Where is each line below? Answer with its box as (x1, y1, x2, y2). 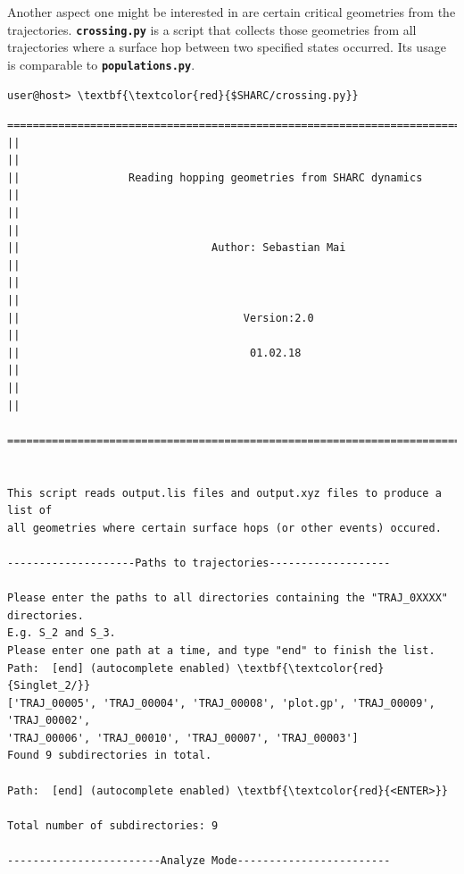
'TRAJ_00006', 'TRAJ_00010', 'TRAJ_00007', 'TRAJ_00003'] (7, 731, 359, 744)
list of (7, 504, 53, 517)
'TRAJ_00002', (7, 714, 91, 727)
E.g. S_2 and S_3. (7, 626, 116, 640)
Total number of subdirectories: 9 (7, 819, 219, 832)
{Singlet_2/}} (7, 679, 91, 693)
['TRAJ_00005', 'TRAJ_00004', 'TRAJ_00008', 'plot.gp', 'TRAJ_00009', (7, 696, 435, 710)
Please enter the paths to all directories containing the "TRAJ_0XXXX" (7, 592, 448, 605)
